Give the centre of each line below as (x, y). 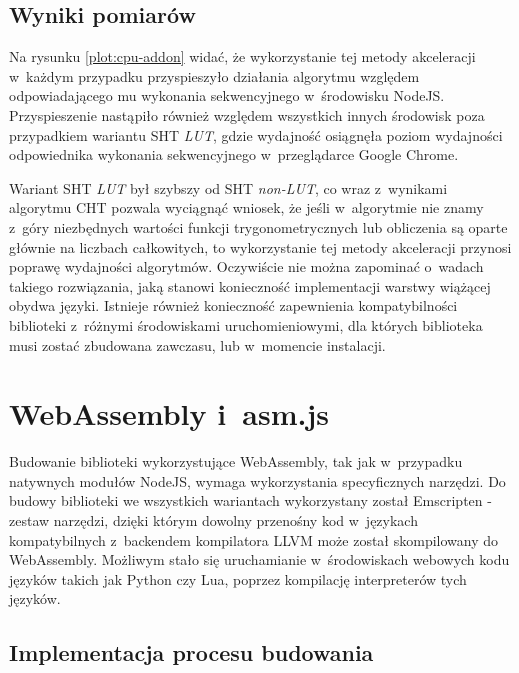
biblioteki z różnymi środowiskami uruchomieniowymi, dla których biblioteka (246, 324)
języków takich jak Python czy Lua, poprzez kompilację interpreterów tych (238, 578)
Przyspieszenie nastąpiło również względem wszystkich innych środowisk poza (247, 114)
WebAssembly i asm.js (169, 413)
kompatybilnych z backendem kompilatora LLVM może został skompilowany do (254, 539)
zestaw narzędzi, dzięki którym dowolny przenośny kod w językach (213, 520)
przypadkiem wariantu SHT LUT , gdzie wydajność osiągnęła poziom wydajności (256, 134)
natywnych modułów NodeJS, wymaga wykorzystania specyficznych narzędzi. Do (257, 480)
